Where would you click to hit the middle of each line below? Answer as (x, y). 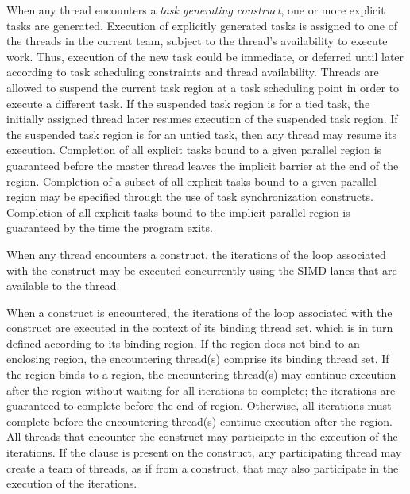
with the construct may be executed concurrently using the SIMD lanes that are (202, 270)
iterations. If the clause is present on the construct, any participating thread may (204, 452)
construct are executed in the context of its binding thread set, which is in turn (200, 328)
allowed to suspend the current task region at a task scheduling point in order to (203, 87)
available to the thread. (63, 286)
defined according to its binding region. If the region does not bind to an (183, 343)
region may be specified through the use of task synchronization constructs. (190, 197)
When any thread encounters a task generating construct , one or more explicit (196, 10)
